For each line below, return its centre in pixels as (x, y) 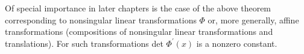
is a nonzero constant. (237, 43)
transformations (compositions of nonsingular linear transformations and (139, 31)
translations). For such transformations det (84, 43)
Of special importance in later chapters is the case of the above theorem (138, 8)
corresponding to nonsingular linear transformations (101, 19)
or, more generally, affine (253, 19)
